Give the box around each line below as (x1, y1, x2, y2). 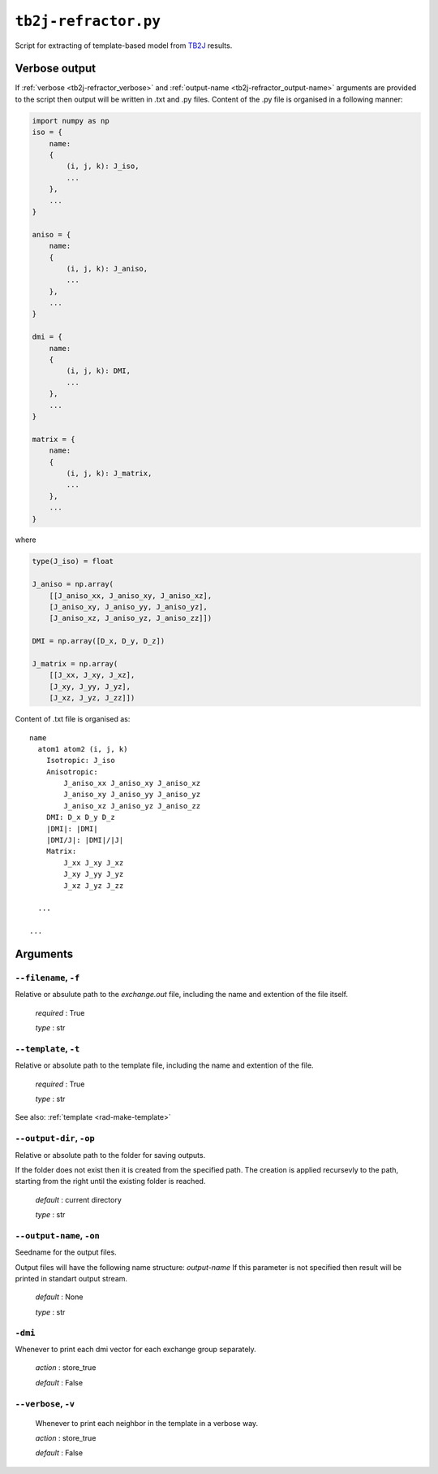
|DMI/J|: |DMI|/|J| (45, 835, 124, 845)
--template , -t (15, 1043, 80, 1054)
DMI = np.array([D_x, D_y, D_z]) (32, 636, 165, 646)
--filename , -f (15, 972, 80, 983)
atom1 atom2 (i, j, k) (37, 744, 128, 753)
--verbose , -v (15, 1398, 75, 1409)
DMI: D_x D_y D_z (45, 813, 115, 822)
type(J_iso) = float (32, 557, 114, 566)
